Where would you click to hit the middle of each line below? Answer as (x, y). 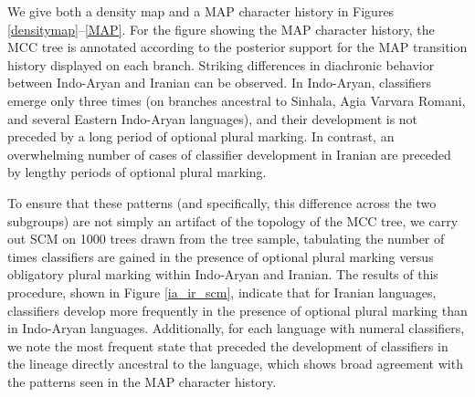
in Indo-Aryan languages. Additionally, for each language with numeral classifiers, (236, 328)
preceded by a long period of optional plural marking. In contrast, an (201, 136)
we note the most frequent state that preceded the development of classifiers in (228, 345)
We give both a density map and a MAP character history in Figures (201, 11)
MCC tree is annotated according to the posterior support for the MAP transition (237, 47)
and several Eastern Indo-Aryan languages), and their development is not (213, 118)
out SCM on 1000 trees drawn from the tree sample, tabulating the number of (226, 239)
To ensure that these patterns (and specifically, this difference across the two (222, 202)
